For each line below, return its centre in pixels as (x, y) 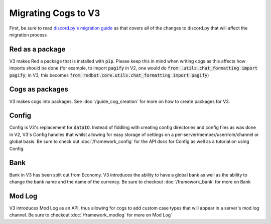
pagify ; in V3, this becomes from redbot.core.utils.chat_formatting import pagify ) (109, 75)
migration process (28, 34)
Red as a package (37, 49)
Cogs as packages (39, 89)
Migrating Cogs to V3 (55, 13)
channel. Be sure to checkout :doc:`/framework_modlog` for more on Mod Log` (91, 215)
